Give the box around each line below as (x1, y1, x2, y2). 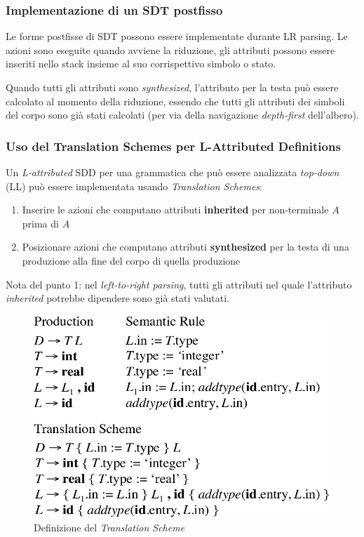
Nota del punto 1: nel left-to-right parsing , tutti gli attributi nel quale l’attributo (6, 277, 352, 291)
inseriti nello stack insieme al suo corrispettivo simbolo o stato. (6, 56, 276, 71)
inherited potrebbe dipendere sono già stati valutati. (6, 291, 229, 305)
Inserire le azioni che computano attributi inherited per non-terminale (22, 202, 329, 217)
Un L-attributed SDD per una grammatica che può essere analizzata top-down (6, 165, 339, 179)
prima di (22, 216, 59, 230)
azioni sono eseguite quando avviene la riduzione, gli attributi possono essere (6, 42, 335, 57)
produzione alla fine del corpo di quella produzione (22, 253, 241, 267)
